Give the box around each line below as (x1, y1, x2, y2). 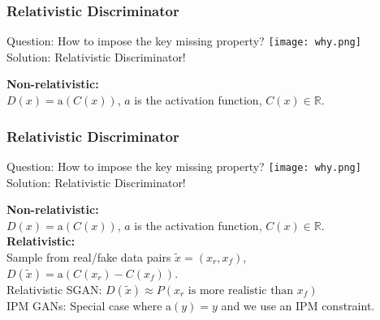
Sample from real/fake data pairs (6, 248, 171, 265)
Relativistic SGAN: (6, 280, 102, 297)
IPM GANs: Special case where (6, 297, 162, 314)
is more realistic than (188, 284, 294, 297)
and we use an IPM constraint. (221, 297, 375, 314)
